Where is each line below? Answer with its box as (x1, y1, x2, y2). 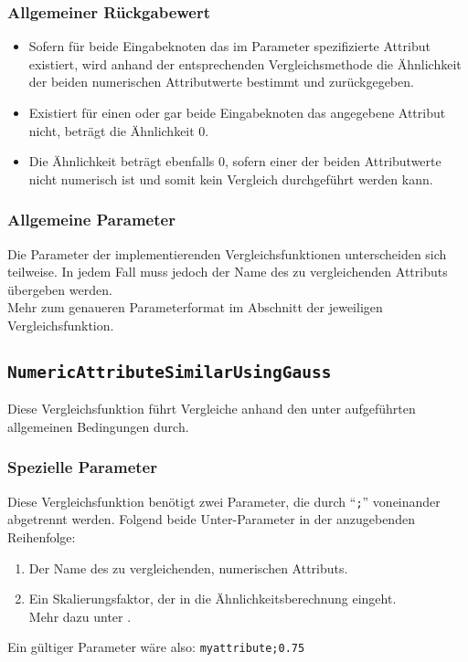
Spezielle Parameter (7, 456, 157, 478)
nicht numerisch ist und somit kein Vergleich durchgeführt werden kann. (28, 169, 433, 188)
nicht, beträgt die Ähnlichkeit (28, 121, 195, 140)
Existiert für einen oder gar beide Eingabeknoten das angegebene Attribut (28, 103, 446, 121)
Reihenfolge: (7, 528, 76, 546)
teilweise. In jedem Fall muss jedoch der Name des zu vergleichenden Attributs (7, 262, 448, 281)
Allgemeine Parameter (7, 208, 175, 231)
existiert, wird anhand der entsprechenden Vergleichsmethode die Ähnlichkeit (28, 54, 462, 73)
